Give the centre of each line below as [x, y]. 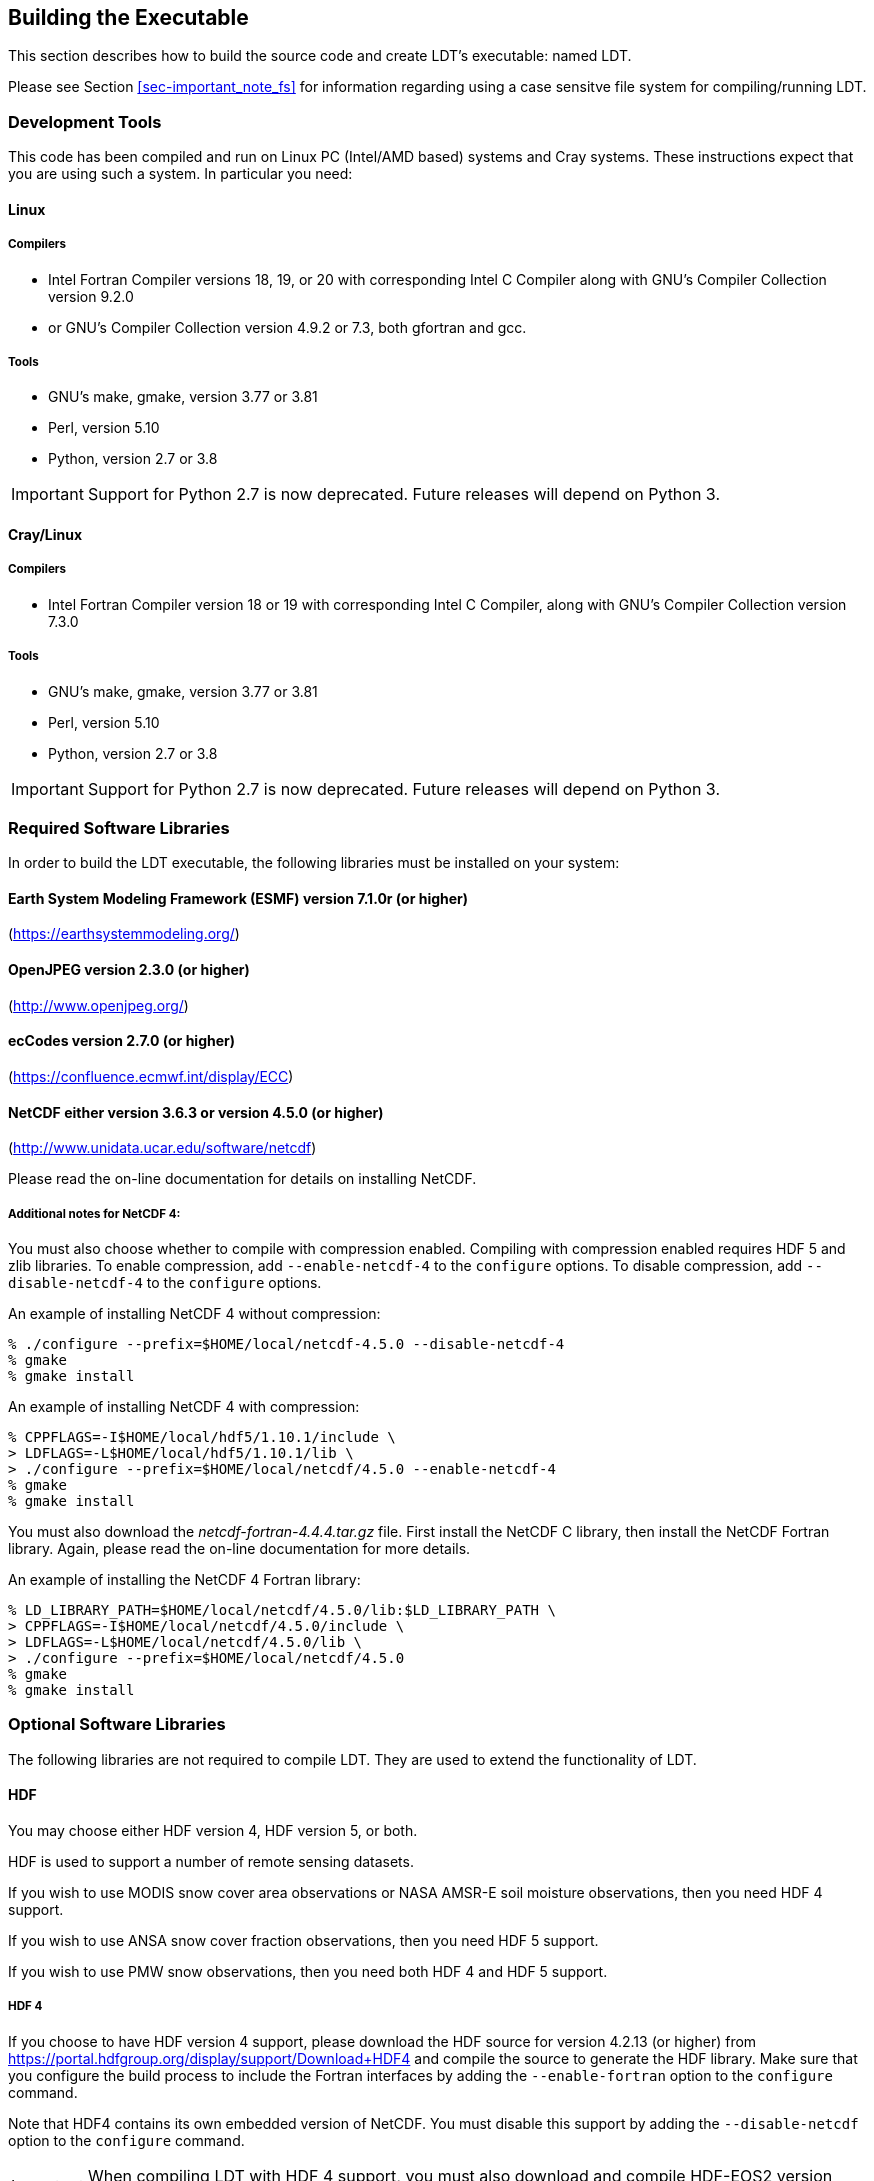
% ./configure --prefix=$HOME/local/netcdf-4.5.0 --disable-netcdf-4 [286, 1343]
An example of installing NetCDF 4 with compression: [184, 1406]
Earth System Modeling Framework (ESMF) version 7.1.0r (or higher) [238, 898]
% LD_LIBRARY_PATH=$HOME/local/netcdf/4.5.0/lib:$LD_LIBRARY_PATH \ [282, 1609]
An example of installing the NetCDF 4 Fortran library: [184, 1579]
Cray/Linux [45, 534]
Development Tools [85, 121]
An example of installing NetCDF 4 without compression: [194, 1313]
